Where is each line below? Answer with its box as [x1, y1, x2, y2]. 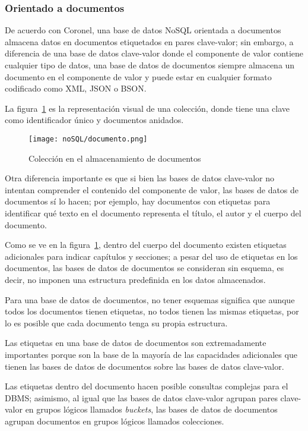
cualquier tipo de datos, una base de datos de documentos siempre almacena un [5, 59, 295, 71]
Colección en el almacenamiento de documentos [28, 152, 201, 164]
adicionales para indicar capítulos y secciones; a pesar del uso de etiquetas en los [5, 250, 298, 262]
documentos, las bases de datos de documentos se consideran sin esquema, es [5, 262, 284, 274]
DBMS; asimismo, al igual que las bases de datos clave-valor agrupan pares [5, 391, 278, 404]
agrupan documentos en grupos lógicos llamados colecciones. [5, 414, 224, 427]
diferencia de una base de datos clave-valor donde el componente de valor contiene [5, 47, 304, 59]
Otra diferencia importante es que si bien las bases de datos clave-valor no [5, 172, 275, 184]
